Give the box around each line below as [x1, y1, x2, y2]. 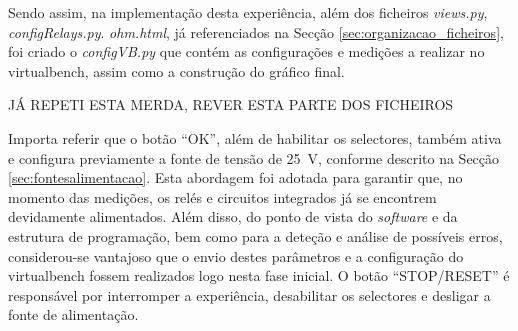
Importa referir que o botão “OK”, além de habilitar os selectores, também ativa [8, 127, 502, 148]
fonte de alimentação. [8, 304, 139, 325]
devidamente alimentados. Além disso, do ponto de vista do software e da [8, 206, 458, 227]
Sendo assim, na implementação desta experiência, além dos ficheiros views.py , [8, 2, 488, 22]
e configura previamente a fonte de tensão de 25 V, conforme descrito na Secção [8, 147, 500, 168]
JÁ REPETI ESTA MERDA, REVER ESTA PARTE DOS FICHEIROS [8, 94, 454, 115]
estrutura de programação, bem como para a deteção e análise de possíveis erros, [8, 225, 503, 246]
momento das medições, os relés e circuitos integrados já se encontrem [8, 186, 437, 207]
